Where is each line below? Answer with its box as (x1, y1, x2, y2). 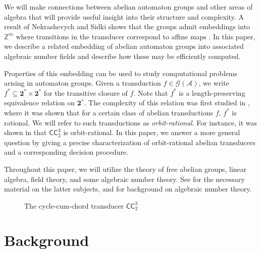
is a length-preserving (179, 87, 245, 98)
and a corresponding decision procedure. (4, 147, 129, 157)
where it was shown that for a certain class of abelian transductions (4, 107, 213, 117)
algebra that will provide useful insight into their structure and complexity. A (4, 11, 244, 22)
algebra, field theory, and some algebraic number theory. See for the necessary (4, 173, 245, 184)
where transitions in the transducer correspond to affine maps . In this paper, (16, 31, 255, 41)
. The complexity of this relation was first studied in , (84, 97, 250, 108)
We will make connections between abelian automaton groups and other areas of (4, 2, 253, 12)
